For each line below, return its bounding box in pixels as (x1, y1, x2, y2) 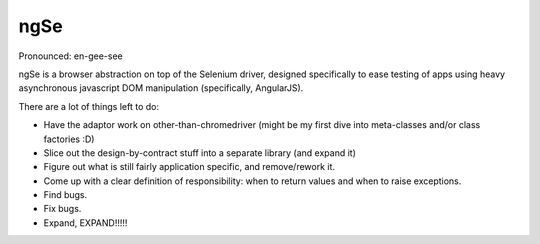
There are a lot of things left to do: (18, 100, 160, 112)
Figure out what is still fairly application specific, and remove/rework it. (43, 161, 335, 173)
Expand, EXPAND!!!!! (43, 216, 128, 229)
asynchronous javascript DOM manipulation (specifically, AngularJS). (18, 82, 304, 94)
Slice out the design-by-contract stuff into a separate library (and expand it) (43, 146, 357, 159)
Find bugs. (43, 189, 88, 201)
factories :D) (43, 133, 95, 145)
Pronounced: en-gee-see (18, 50, 124, 62)
